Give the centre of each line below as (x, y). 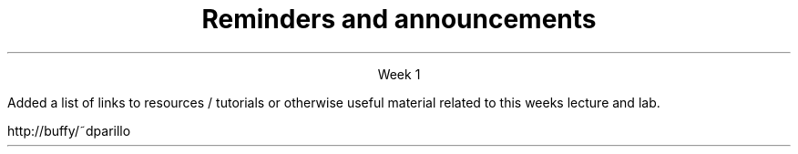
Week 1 (399, 74)
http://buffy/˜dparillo (69, 130)
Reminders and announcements (399, 19)
